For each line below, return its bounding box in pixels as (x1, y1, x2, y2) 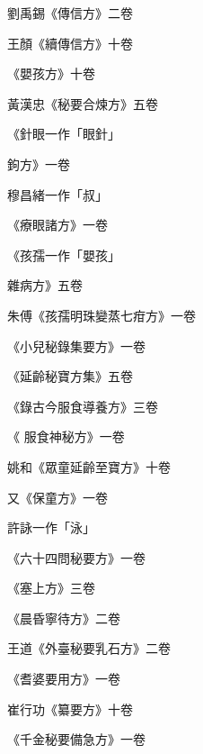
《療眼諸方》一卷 (7, 215, 108, 234)
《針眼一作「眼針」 (7, 124, 120, 143)
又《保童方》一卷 (7, 487, 108, 506)
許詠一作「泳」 (7, 518, 95, 537)
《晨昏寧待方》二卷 (7, 608, 120, 627)
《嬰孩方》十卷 (7, 64, 95, 83)
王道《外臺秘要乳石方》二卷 (7, 639, 171, 658)
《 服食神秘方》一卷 (7, 427, 125, 446)
